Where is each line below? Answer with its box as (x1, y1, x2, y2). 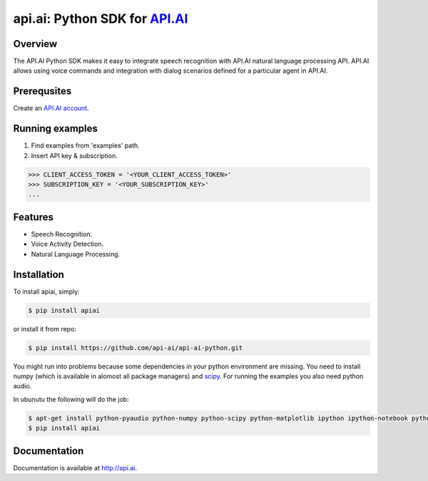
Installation (13, 268, 64, 281)
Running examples (13, 123, 98, 135)
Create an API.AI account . (13, 104, 89, 113)
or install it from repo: (13, 324, 76, 333)
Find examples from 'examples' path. (31, 141, 141, 150)
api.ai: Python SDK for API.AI (13, 11, 188, 26)
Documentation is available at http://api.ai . (13, 463, 137, 472)
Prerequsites (13, 86, 72, 98)
